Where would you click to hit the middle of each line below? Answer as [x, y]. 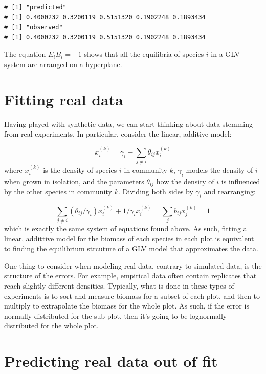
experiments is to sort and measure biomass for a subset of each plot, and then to [132, 295]
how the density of [185, 181]
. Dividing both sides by [156, 192]
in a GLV [226, 54]
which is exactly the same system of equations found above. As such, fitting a [126, 228]
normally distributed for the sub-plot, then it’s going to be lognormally [116, 315]
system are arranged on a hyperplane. [63, 64]
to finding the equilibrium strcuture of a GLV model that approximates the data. [131, 248]
